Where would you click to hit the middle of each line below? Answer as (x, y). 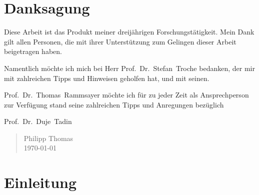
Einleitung (40, 182)
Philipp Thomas (48, 138)
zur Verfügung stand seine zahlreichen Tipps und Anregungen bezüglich (114, 104)
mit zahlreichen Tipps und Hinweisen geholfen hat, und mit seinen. (107, 78)
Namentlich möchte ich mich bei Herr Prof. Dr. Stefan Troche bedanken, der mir (129, 68)
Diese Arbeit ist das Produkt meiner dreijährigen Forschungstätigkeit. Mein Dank (129, 32)
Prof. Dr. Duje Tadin (38, 121)
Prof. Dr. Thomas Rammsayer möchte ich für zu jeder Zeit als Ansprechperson (126, 95)
